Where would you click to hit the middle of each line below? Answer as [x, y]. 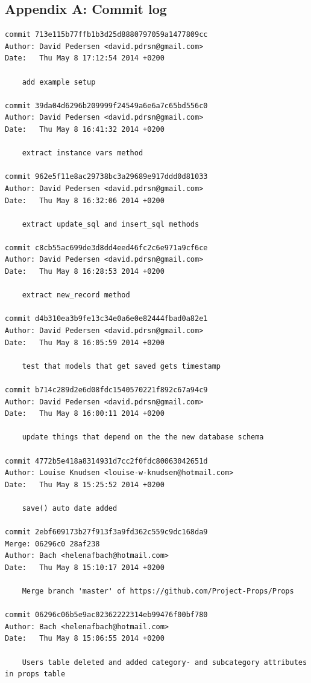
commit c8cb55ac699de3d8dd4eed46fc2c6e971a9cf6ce [106, 248]
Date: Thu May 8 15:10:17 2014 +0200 [85, 567]
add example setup [59, 82]
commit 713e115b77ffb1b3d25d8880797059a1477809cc [106, 35]
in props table [35, 674]
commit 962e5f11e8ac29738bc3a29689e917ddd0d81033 [106, 177]
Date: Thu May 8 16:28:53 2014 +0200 [85, 272]
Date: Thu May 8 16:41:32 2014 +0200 [85, 129]
